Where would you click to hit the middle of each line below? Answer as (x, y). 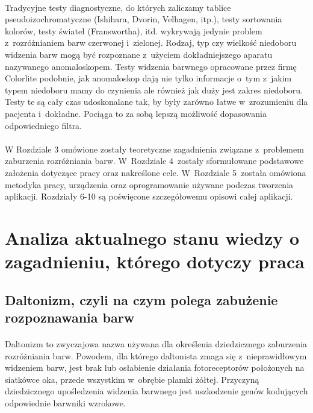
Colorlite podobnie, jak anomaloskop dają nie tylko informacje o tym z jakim (148, 78)
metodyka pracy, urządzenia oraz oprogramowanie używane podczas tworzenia (149, 184)
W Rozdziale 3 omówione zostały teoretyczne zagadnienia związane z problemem (154, 149)
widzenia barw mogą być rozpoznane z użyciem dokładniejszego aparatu (139, 54)
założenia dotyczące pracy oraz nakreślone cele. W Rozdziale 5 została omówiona (156, 172)
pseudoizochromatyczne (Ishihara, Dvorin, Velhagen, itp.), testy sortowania (144, 19)
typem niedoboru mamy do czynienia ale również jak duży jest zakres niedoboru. (154, 90)
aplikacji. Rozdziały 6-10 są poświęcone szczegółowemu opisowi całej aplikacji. (149, 196)
